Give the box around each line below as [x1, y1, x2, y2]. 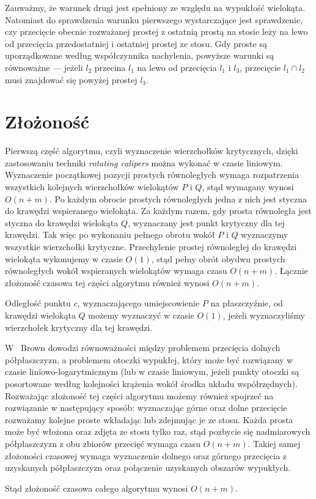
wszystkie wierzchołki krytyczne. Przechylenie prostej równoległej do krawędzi [5, 240, 297, 253]
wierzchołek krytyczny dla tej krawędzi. [5, 320, 153, 333]
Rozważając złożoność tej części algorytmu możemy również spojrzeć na [5, 389, 274, 402]
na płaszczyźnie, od [210, 297, 283, 309]
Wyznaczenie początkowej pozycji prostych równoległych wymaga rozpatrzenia [5, 168, 299, 181]
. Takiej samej [248, 437, 301, 449]
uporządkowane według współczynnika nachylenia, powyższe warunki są [5, 49, 274, 62]
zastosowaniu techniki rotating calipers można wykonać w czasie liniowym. [5, 156, 283, 169]
